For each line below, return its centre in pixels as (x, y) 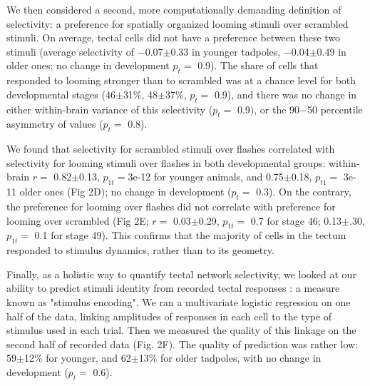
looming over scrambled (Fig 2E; (78, 220)
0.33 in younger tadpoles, (226, 51)
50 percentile (335, 109)
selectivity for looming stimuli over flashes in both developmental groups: (166, 162)
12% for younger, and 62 (77, 358)
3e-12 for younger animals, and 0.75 (206, 177)
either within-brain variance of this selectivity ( (110, 109)
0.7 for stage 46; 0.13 (296, 220)
